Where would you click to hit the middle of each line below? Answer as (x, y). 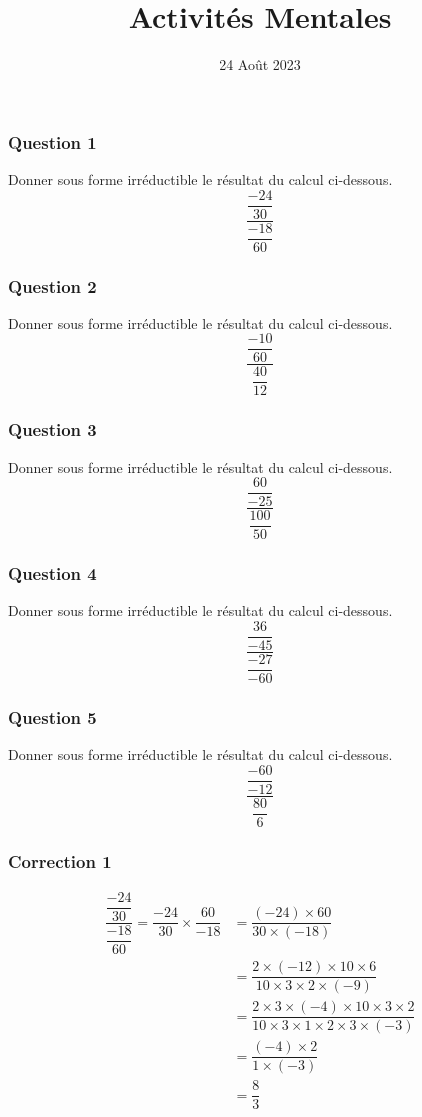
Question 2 (52, 285)
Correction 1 (60, 860)
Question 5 (52, 716)
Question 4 (52, 573)
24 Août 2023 (260, 64)
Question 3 (52, 429)
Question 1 (52, 141)
